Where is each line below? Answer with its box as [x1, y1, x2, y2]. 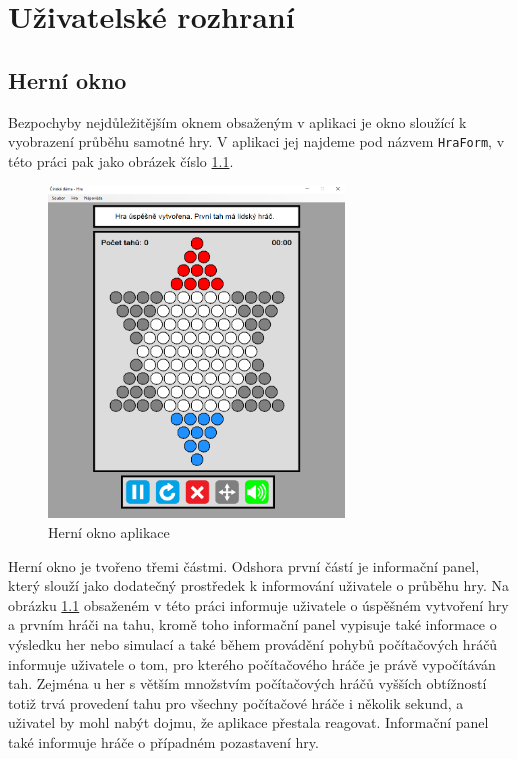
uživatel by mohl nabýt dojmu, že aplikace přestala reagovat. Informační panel [8, 712, 489, 733]
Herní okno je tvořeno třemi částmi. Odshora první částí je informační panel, [8, 555, 480, 576]
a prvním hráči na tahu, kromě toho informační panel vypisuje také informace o [8, 614, 497, 635]
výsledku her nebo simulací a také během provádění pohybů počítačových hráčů [8, 633, 498, 654]
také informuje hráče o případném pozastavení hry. [8, 731, 319, 752]
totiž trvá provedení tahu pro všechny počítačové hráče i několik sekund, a [8, 692, 464, 713]
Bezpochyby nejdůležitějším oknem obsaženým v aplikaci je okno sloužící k [8, 111, 467, 132]
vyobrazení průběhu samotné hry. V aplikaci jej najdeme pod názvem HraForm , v [8, 131, 505, 152]
